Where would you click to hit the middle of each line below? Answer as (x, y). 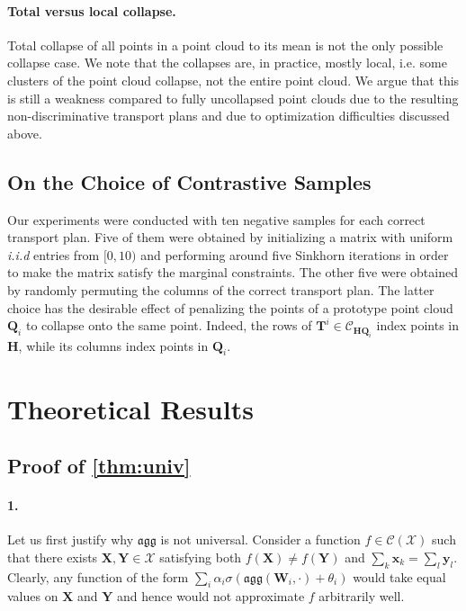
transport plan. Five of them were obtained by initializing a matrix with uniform (230, 237)
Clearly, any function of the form (98, 576)
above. (25, 133)
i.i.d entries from (54, 254)
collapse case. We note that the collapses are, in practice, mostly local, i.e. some (227, 63)
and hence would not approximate (211, 596)
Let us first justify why (71, 539)
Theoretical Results (130, 408)
